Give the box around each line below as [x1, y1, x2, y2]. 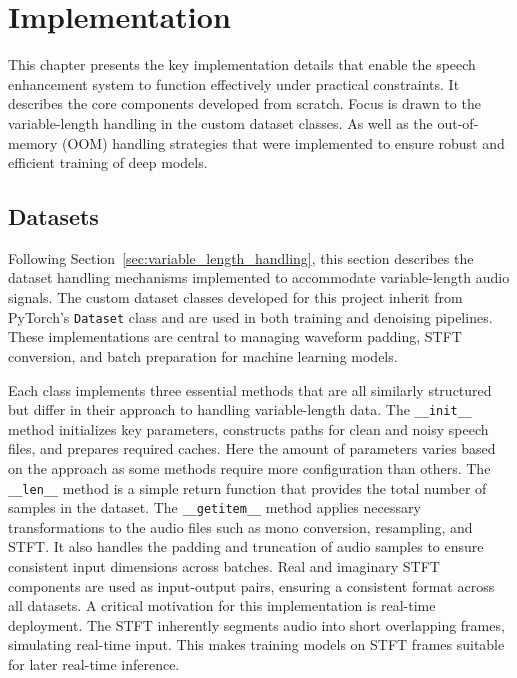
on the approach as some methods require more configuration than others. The [8, 457, 491, 478]
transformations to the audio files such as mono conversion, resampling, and [8, 516, 473, 537]
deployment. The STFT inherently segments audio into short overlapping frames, [8, 614, 505, 635]
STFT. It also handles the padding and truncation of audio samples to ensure [8, 536, 484, 557]
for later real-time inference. [8, 654, 180, 675]
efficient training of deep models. [8, 152, 208, 173]
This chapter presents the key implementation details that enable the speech [8, 54, 476, 75]
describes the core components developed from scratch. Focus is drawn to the [8, 93, 481, 114]
